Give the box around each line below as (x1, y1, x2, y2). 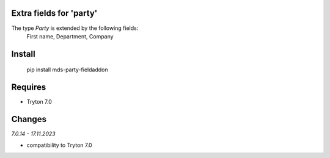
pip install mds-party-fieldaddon (26, 66, 108, 73)
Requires (11, 82, 46, 93)
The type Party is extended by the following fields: (11, 24, 139, 32)
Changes (11, 114, 47, 124)
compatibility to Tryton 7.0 (26, 141, 92, 149)
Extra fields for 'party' (11, 8, 98, 18)
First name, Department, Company (26, 32, 114, 40)
